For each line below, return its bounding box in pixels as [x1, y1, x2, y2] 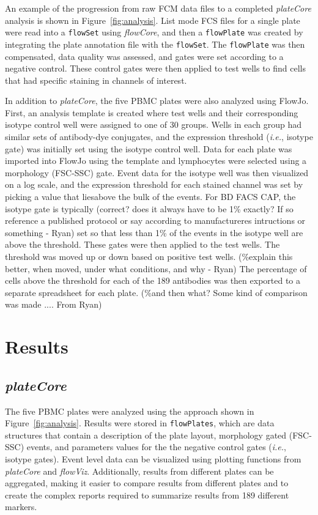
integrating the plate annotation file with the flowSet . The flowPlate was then [5, 37, 305, 50]
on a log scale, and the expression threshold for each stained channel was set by [5, 178, 303, 191]
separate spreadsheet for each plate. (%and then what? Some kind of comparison [5, 286, 308, 298]
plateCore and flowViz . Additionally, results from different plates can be [5, 464, 274, 477]
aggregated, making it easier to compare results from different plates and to [5, 476, 289, 489]
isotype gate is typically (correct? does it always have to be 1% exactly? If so [5, 202, 294, 215]
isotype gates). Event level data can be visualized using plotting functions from [5, 452, 301, 465]
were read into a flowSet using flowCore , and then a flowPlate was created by [5, 26, 303, 39]
